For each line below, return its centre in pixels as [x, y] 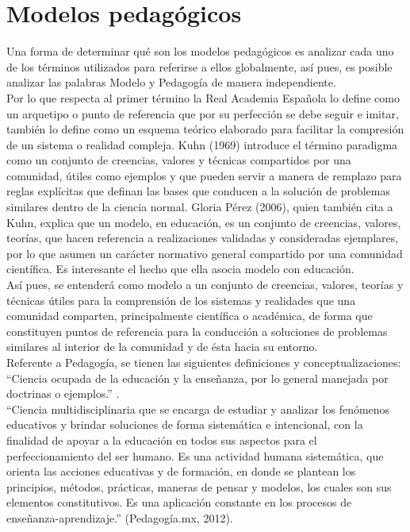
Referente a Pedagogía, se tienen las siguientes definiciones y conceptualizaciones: [204, 362]
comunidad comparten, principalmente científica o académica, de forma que [190, 316]
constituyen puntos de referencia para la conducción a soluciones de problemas [197, 331]
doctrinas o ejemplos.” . [63, 393]
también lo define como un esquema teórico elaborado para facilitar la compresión [205, 129]
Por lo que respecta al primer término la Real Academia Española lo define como [203, 97]
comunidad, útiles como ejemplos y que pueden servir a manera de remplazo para [204, 175]
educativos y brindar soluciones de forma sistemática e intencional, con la [185, 424]
